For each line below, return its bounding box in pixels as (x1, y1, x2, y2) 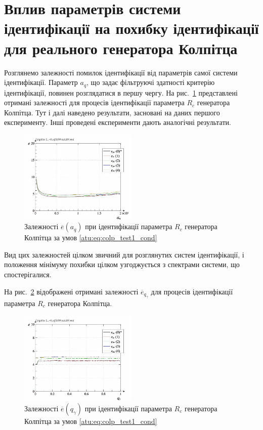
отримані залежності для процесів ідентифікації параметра (4, 97, 185, 108)
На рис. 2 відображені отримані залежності (4, 286, 139, 296)
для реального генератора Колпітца (4, 37, 238, 58)
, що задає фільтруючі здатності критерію (86, 77, 215, 88)
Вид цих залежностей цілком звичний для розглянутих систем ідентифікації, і (4, 249, 244, 260)
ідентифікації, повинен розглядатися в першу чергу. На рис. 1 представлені (4, 87, 238, 98)
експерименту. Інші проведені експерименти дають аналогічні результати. (4, 117, 231, 127)
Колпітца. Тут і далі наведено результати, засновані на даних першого (4, 107, 220, 117)
